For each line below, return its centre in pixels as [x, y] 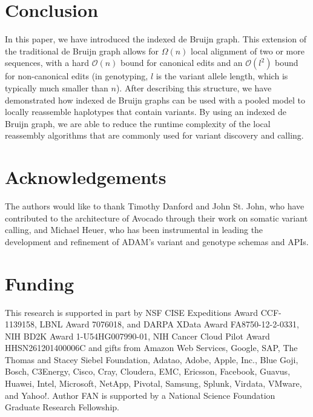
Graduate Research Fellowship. [62, 407]
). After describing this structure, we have [194, 87]
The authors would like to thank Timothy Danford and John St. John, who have [155, 206]
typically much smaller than [57, 87]
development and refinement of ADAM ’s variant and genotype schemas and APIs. [157, 241]
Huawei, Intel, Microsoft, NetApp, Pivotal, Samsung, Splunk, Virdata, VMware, [153, 383]
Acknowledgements [86, 177]
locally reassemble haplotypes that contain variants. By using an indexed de [146, 112]
